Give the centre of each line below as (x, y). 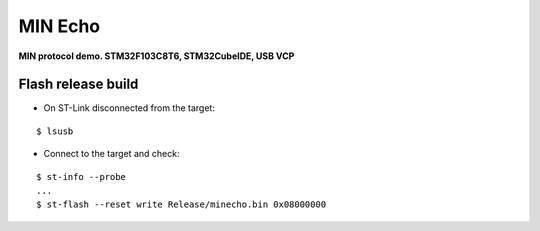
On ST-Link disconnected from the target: (129, 108)
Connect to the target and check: (111, 154)
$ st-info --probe (81, 176)
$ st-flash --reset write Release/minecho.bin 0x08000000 (181, 204)
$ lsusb (55, 131)
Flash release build (78, 84)
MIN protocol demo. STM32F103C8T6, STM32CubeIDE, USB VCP (156, 56)
